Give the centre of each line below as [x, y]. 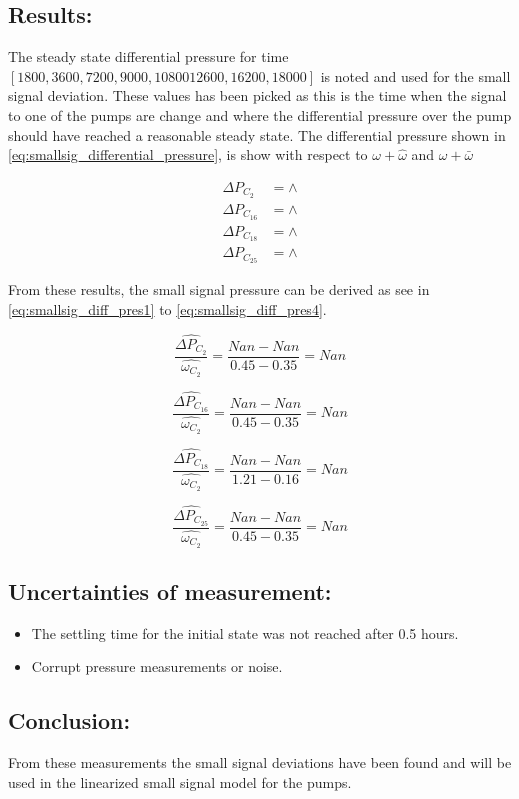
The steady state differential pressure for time [148, 56]
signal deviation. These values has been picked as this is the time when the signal [257, 95]
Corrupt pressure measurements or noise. [157, 666]
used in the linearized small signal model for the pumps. [180, 781]
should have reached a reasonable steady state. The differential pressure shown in [257, 134]
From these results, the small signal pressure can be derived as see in [219, 289]
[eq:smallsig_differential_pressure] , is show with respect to [188, 154]
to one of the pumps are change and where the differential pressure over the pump [260, 114]
